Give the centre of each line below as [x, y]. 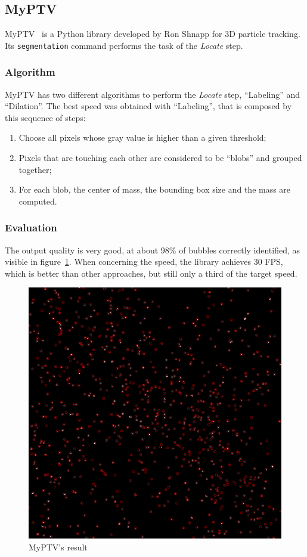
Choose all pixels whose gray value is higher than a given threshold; [142, 137]
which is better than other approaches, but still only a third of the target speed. [151, 273]
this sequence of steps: [45, 117]
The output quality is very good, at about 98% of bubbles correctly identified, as [153, 250]
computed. [38, 201]
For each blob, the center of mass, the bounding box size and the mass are [155, 189]
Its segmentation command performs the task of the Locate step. [124, 45]
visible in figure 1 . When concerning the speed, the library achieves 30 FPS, [144, 262]
